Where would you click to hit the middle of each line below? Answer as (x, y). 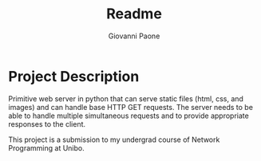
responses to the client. (47, 124)
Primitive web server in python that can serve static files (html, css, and (126, 98)
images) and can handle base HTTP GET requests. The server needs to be (131, 107)
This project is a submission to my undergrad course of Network (114, 139)
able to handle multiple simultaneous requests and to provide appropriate (129, 116)
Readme (134, 14)
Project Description (74, 76)
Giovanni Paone (134, 36)
